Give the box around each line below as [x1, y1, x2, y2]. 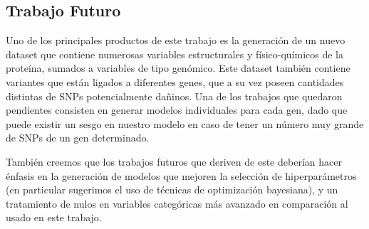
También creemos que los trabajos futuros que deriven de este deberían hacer [6, 154, 342, 169]
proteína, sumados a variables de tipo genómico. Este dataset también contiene [6, 60, 350, 75]
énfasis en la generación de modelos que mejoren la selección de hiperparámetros [6, 168, 357, 183]
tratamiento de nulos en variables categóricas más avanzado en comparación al [6, 196, 348, 211]
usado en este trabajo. [6, 210, 102, 225]
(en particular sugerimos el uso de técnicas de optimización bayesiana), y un [6, 182, 338, 197]
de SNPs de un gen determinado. [6, 130, 150, 145]
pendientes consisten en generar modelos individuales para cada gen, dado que [6, 102, 348, 117]
